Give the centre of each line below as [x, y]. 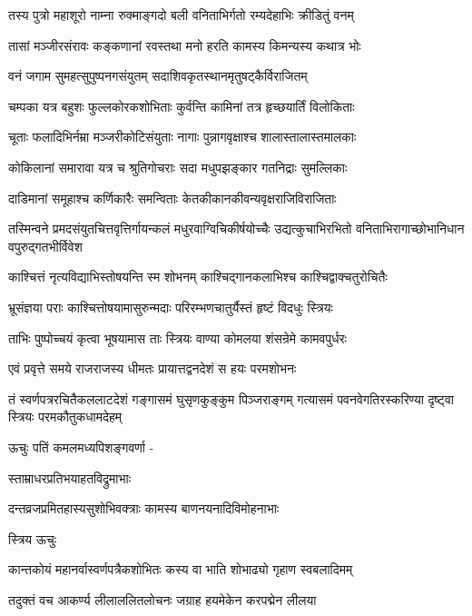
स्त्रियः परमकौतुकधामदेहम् [65, 417]
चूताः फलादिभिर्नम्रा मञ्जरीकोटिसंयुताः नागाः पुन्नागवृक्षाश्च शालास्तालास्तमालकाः [182, 137]
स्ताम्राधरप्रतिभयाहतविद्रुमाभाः [70, 477]
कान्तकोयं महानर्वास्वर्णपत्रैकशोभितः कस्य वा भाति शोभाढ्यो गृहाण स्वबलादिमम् [181, 569]
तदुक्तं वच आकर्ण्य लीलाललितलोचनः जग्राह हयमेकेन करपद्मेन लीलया [162, 599]
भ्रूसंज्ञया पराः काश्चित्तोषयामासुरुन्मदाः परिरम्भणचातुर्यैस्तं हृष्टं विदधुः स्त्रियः [171, 307]
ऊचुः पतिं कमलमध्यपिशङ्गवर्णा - [81, 447]
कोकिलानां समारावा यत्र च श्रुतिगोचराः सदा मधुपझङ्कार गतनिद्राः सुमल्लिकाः [178, 167]
